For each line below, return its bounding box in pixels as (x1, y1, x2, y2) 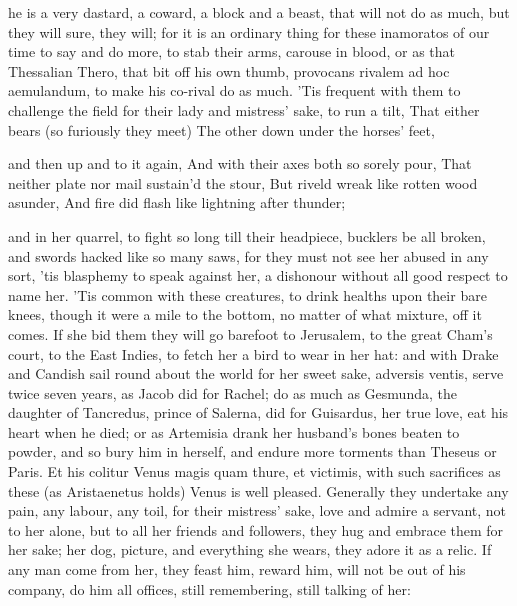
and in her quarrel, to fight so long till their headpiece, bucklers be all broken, (8, 225, 486, 246)
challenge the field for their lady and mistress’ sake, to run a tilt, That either (8, 99, 480, 120)
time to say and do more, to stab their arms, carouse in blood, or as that (8, 41, 456, 62)
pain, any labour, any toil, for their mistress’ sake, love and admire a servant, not (8, 500, 507, 521)
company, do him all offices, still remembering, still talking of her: (8, 578, 411, 599)
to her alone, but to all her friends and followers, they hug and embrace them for (8, 519, 504, 540)
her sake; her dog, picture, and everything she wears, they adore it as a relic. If (8, 539, 492, 560)
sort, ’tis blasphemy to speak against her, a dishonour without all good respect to (8, 265, 508, 286)
